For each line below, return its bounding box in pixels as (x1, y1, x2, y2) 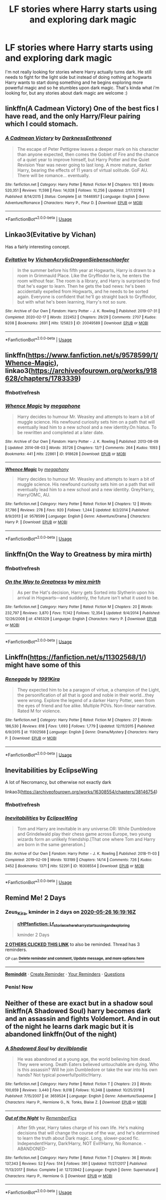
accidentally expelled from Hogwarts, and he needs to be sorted (17, 289, 149, 295)
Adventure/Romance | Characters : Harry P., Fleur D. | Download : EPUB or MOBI (5, 200, 143, 205)
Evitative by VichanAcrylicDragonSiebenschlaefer (5, 256, 129, 263)
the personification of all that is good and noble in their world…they (17, 692, 154, 698)
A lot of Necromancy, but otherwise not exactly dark (5, 779, 112, 785)
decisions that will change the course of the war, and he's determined (17, 1130, 160, 1136)
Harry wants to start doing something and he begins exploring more (5, 79, 143, 85)
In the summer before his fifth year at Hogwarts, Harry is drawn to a (17, 267, 156, 273)
